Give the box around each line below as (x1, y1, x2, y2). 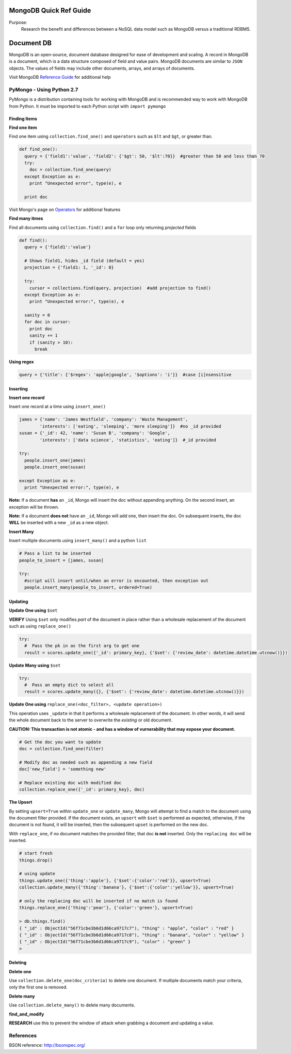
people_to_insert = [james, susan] (19, 557, 104, 563)
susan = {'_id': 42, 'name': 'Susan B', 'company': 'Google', (19, 430, 170, 436)
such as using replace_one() (9, 623, 71, 629)
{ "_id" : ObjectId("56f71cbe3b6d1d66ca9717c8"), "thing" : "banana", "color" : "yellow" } (19, 932, 244, 938)
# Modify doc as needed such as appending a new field (19, 759, 152, 765)
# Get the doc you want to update (19, 739, 101, 745)
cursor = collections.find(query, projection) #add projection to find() (29, 285, 211, 291)
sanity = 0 (24, 313, 50, 318)
